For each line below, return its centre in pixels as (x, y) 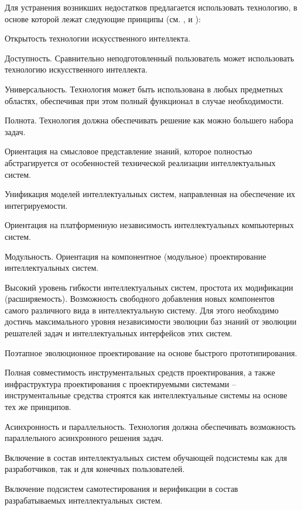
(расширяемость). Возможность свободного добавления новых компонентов (140, 299)
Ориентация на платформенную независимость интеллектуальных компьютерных (149, 225)
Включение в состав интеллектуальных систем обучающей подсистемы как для (146, 457)
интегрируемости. (36, 205)
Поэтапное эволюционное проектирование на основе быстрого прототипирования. (151, 352)
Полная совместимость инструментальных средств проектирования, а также (140, 372)
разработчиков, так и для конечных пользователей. (95, 469)
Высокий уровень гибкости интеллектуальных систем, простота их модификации (149, 287)
